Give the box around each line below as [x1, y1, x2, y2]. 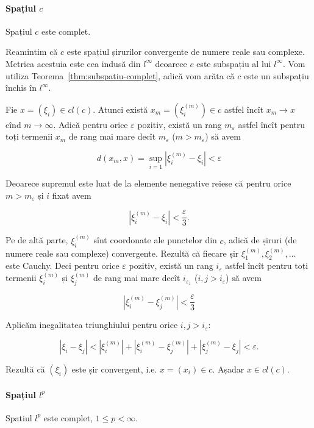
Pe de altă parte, [5, 234, 68, 246]
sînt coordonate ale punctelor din [93, 234, 217, 246]
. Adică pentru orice [53, 118, 128, 130]
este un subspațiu [243, 69, 309, 82]
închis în [5, 81, 37, 94]
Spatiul [5, 411, 32, 424]
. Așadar [212, 362, 244, 375]
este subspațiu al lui [196, 57, 271, 70]
